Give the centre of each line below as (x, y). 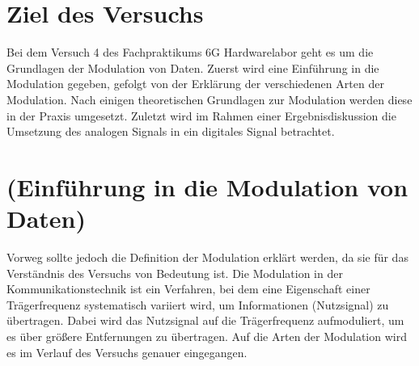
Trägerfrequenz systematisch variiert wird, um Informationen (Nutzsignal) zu (198, 304)
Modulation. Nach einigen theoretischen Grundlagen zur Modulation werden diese (209, 99)
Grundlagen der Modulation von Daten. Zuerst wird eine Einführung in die (193, 67)
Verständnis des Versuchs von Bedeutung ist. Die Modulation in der (175, 273)
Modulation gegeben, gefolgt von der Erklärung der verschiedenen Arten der (195, 84)
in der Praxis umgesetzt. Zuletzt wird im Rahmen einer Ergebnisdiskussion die (201, 115)
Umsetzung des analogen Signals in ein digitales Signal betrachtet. (171, 131)
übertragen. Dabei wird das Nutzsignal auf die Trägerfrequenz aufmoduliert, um (205, 320)
